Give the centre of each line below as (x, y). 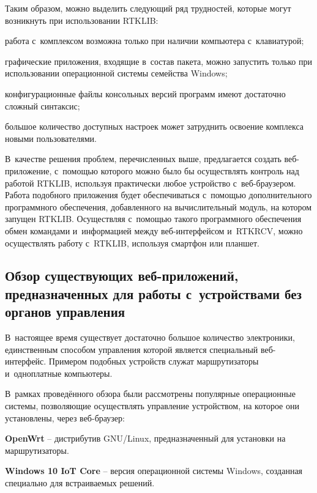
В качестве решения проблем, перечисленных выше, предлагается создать (143, 159)
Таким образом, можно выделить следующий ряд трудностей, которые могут (148, 8)
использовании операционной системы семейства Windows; (116, 73)
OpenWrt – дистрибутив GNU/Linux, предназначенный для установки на (145, 438)
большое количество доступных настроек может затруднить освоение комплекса (154, 126)
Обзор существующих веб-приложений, (122, 276)
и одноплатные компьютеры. (59, 373)
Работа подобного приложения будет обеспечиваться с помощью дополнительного (158, 195)
